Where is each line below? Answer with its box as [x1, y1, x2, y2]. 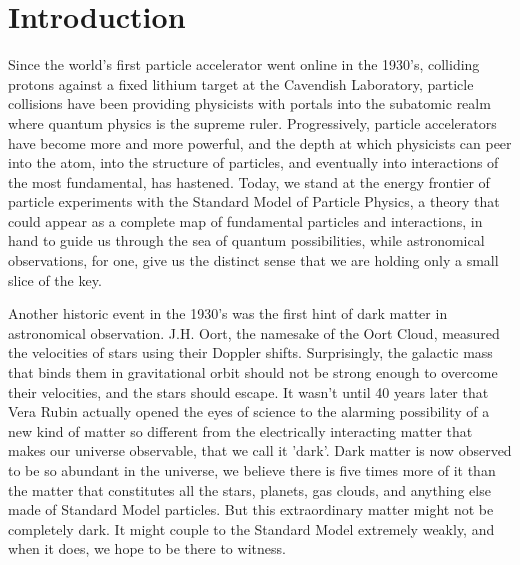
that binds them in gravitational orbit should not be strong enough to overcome [8, 362, 498, 383]
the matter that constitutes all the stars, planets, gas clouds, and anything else [8, 479, 491, 500]
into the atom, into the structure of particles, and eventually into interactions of [8, 152, 499, 173]
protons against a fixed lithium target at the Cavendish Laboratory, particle [8, 73, 474, 94]
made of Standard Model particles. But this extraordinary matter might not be [8, 499, 494, 520]
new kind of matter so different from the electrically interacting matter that [8, 420, 473, 441]
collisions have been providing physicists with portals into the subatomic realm [8, 93, 491, 114]
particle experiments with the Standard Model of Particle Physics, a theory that [8, 191, 500, 212]
